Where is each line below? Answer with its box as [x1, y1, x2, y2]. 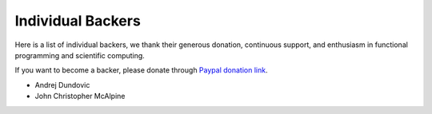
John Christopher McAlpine [34, 92, 126, 101]
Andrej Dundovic [34, 80, 90, 89]
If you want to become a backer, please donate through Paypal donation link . [14, 65, 268, 75]
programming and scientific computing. [14, 50, 146, 60]
